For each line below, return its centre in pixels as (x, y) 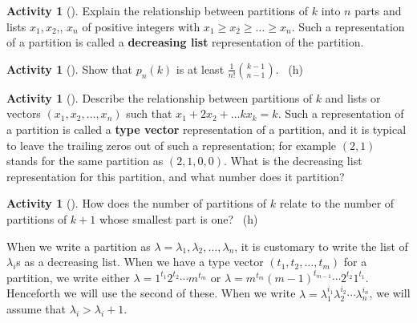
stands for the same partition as (85, 161)
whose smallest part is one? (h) (178, 218)
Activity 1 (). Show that (70, 69)
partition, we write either (68, 277)
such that (149, 113)
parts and (378, 10)
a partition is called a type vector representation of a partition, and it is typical (206, 129)
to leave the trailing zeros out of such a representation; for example (172, 145)
